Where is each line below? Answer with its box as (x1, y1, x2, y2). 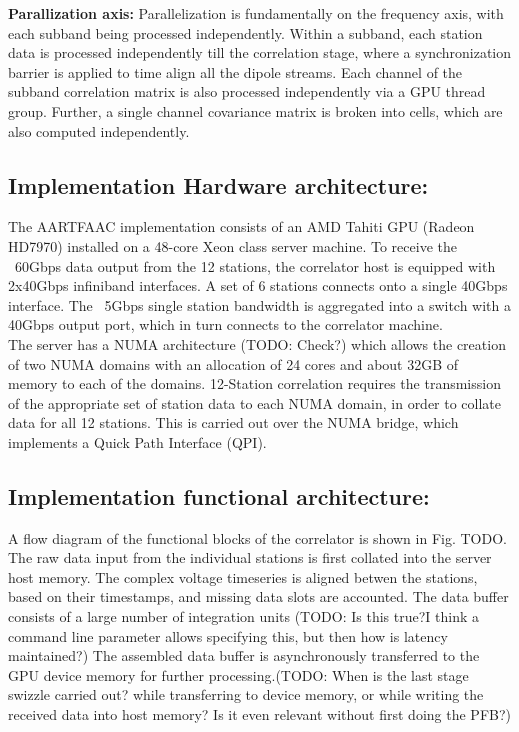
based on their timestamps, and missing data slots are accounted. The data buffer (8, 586, 509, 607)
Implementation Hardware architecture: (8, 169, 429, 200)
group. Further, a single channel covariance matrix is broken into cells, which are (8, 100, 503, 121)
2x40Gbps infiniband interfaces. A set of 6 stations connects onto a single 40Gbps (8, 275, 508, 296)
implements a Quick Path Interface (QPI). (8, 431, 267, 452)
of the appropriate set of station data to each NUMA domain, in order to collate (8, 392, 502, 413)
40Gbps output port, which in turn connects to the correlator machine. (8, 314, 443, 335)
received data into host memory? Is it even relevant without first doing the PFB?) (8, 704, 511, 725)
